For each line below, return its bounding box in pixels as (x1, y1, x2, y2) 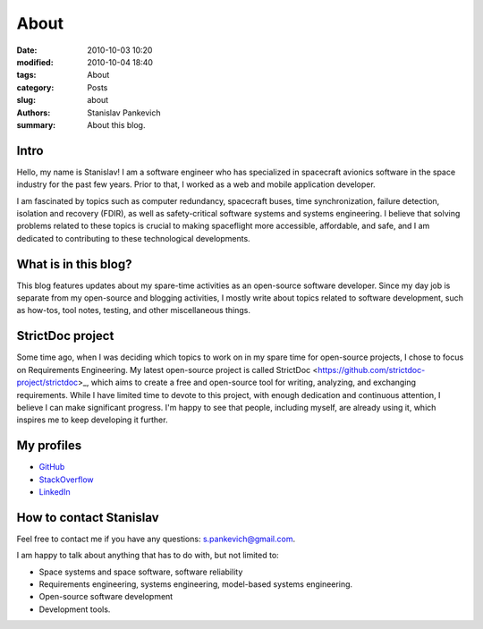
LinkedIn (38, 486, 71, 497)
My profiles (16, 438, 82, 454)
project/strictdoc (16, 377, 79, 388)
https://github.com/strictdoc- (318, 364, 426, 375)
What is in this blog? (16, 256, 132, 272)
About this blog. (87, 119, 146, 130)
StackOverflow (38, 474, 94, 485)
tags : (16, 70, 37, 81)
